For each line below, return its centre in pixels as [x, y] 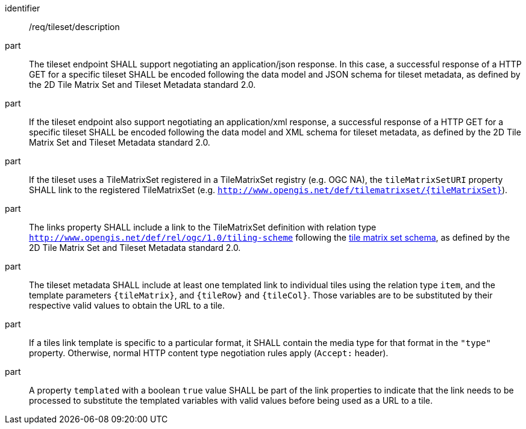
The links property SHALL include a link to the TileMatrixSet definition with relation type [203, 227]
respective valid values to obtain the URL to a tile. [127, 305]
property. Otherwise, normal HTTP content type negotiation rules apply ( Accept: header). [209, 353]
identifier [23, 8]
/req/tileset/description [74, 27]
